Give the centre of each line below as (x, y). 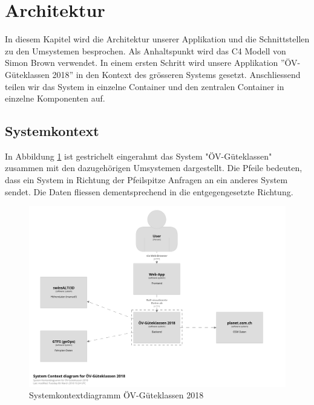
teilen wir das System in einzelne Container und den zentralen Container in (145, 86)
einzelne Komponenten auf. (55, 98)
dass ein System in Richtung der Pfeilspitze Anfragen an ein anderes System (146, 180)
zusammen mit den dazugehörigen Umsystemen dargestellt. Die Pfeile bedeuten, (154, 168)
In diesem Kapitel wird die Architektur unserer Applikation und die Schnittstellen (157, 39)
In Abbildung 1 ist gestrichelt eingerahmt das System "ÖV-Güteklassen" (139, 156)
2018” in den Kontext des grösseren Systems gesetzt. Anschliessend (176, 74)
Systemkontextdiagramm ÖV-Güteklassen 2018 (116, 395)
